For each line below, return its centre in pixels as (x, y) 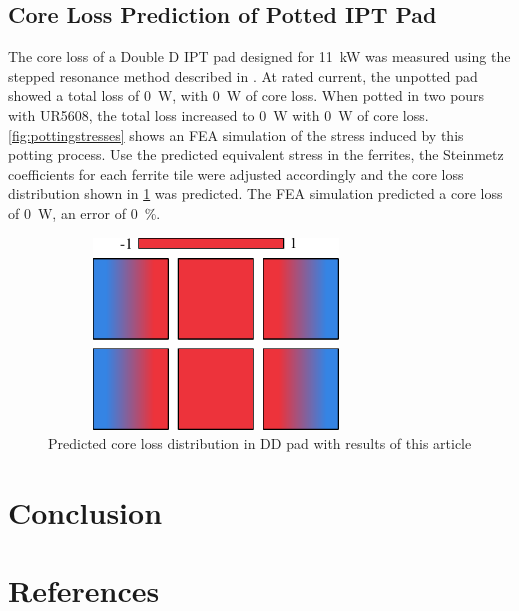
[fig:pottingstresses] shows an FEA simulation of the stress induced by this (236, 134)
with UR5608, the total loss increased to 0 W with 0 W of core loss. (218, 114)
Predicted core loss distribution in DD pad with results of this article (260, 443)
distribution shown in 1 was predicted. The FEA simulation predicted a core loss (255, 193)
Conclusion (85, 511)
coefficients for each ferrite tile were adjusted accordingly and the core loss (236, 173)
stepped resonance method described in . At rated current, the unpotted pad (243, 75)
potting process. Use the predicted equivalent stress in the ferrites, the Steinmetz (256, 154)
